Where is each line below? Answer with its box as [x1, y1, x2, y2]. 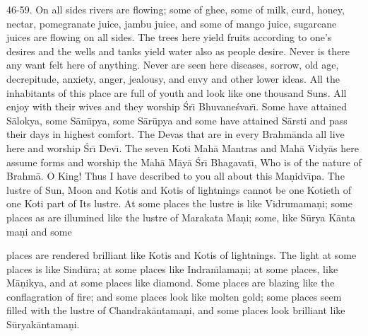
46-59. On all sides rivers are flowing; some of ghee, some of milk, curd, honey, [6, 2, 345, 16]
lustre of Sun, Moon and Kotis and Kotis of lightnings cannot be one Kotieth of [6, 182, 352, 197]
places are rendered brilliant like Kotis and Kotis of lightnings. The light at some [6, 248, 357, 262]
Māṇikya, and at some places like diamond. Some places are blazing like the [6, 275, 335, 290]
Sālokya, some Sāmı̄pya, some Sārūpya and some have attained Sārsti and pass [6, 112, 348, 127]
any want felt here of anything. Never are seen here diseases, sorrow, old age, [6, 57, 339, 72]
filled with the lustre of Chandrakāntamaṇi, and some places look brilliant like [6, 303, 345, 318]
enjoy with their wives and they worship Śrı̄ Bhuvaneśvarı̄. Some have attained [6, 99, 348, 114]
